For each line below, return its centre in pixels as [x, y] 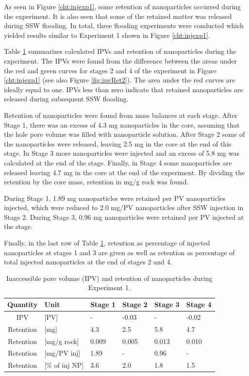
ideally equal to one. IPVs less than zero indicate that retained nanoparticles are [124, 89]
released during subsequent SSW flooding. [66, 99]
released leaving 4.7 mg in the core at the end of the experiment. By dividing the [124, 172]
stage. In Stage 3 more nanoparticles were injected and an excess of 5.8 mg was [122, 153]
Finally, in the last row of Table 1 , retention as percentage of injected [107, 243]
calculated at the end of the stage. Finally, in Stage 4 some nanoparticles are [118, 162]
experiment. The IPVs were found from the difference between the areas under [121, 60]
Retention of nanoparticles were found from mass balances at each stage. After [121, 115]
